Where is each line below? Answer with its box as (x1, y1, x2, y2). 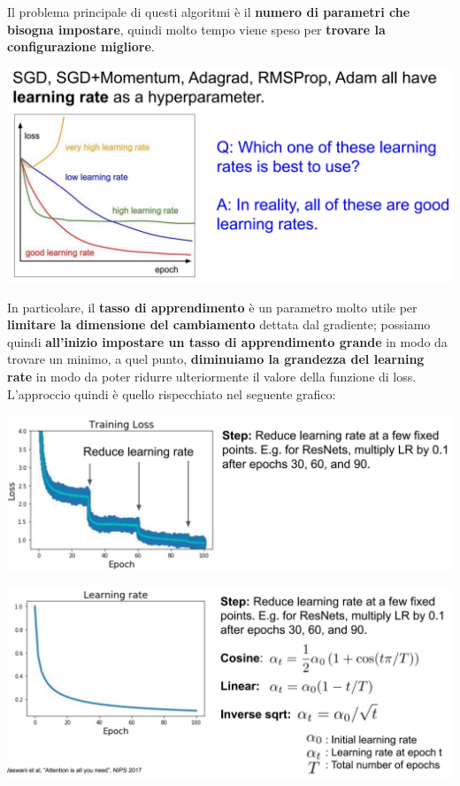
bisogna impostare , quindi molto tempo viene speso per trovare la (7, 19, 386, 38)
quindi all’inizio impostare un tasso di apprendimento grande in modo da (7, 332, 448, 351)
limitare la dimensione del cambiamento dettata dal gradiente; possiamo (7, 315, 431, 334)
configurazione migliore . (7, 37, 155, 56)
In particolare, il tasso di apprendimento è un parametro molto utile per (7, 297, 418, 316)
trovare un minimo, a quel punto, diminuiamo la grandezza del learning (7, 350, 425, 368)
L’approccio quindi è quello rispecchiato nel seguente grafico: (7, 384, 336, 403)
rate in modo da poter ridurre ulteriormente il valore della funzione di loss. (7, 366, 417, 385)
